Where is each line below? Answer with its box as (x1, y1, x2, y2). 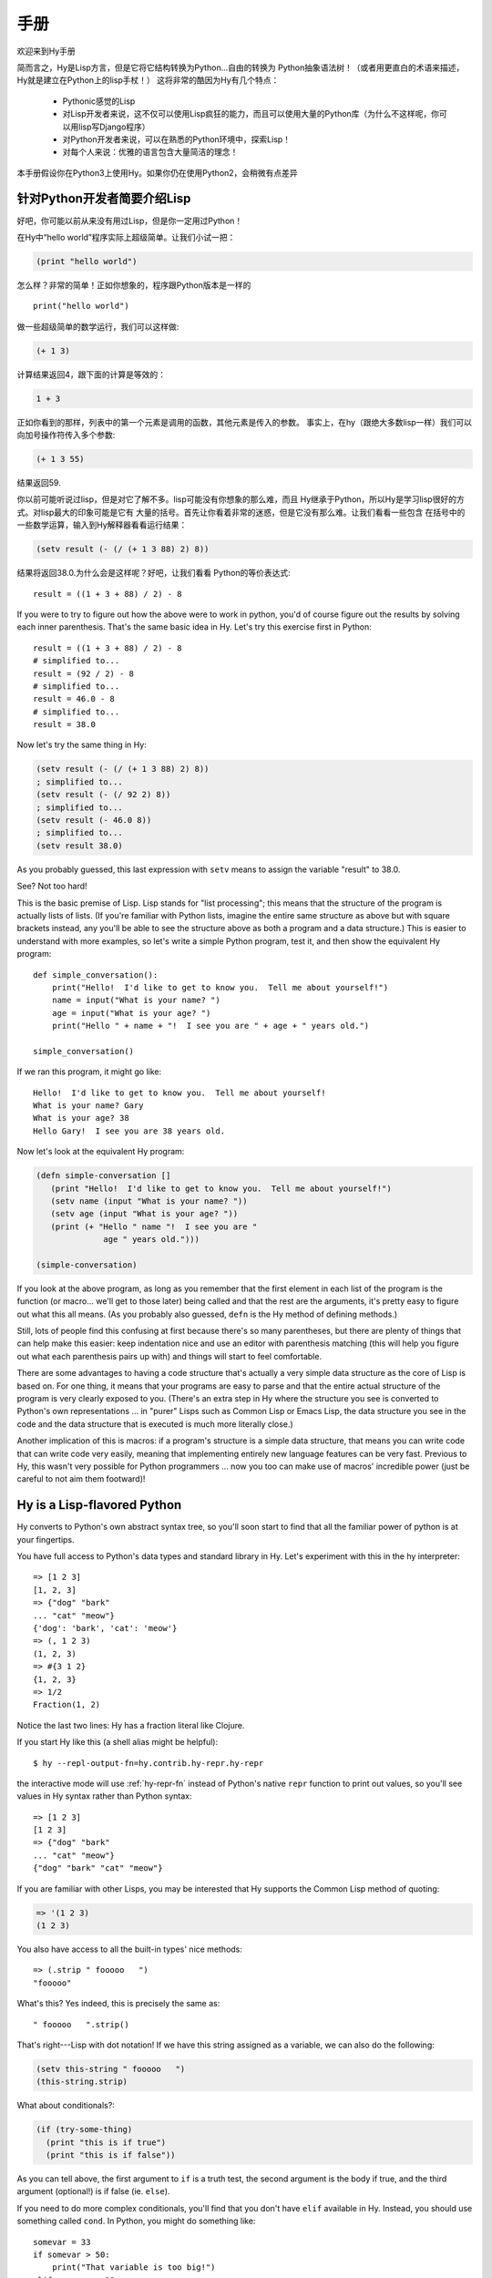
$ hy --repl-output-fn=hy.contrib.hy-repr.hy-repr (33, 1758, 264, 1768)
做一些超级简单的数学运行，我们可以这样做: (16, 321, 179, 332)
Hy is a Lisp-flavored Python (16, 1497, 182, 1513)
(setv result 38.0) (36, 840, 123, 851)
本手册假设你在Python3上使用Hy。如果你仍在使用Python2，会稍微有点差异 (16, 167, 298, 178)
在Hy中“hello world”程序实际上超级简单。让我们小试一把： (16, 231, 236, 242)
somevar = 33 (33, 2237, 91, 2247)
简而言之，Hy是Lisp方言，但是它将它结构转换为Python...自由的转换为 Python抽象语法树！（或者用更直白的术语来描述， (16, 62, 465, 73)
